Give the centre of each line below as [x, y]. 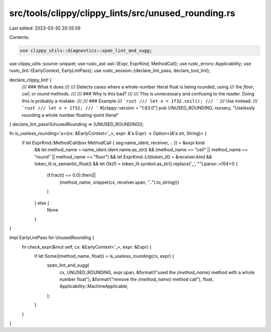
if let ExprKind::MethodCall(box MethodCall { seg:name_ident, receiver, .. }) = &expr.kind [113, 143]
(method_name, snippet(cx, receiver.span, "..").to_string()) [119, 182]
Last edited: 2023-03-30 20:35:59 [45, 28]
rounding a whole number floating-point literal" [70, 115]
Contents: [19, 37]
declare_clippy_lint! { [31, 80]
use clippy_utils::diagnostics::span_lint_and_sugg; [86, 50]
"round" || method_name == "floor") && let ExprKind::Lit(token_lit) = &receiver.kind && [123, 157]
